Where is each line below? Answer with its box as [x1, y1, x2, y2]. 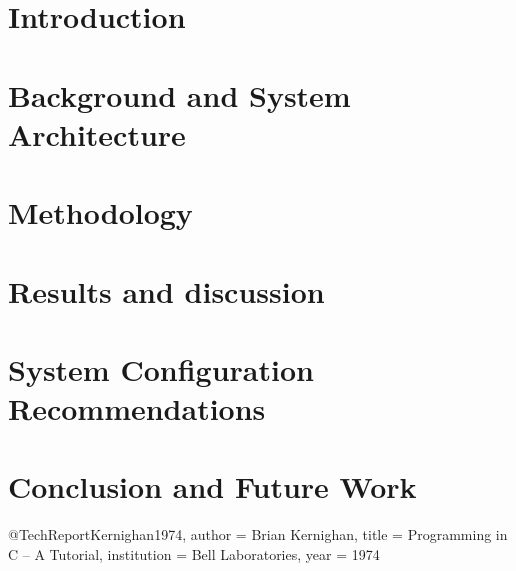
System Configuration [8, 348, 314, 389]
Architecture [8, 113, 186, 154]
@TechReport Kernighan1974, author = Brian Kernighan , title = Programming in [8, 524, 508, 545]
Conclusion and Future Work [8, 466, 417, 507]
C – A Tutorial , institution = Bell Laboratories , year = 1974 [8, 543, 380, 564]
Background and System [8, 74, 351, 115]
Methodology [8, 192, 193, 233]
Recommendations [8, 388, 266, 429]
